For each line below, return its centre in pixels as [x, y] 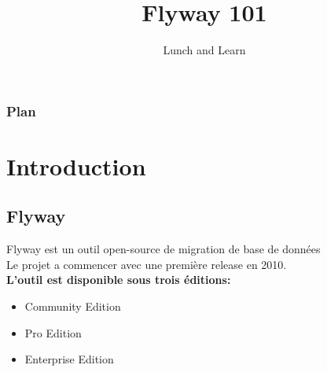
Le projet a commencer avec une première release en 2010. [147, 264]
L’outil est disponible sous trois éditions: [119, 280]
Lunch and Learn [204, 50]
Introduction [76, 166]
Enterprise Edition [69, 359]
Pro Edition [53, 332]
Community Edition [73, 306]
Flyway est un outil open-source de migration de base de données [163, 249]
